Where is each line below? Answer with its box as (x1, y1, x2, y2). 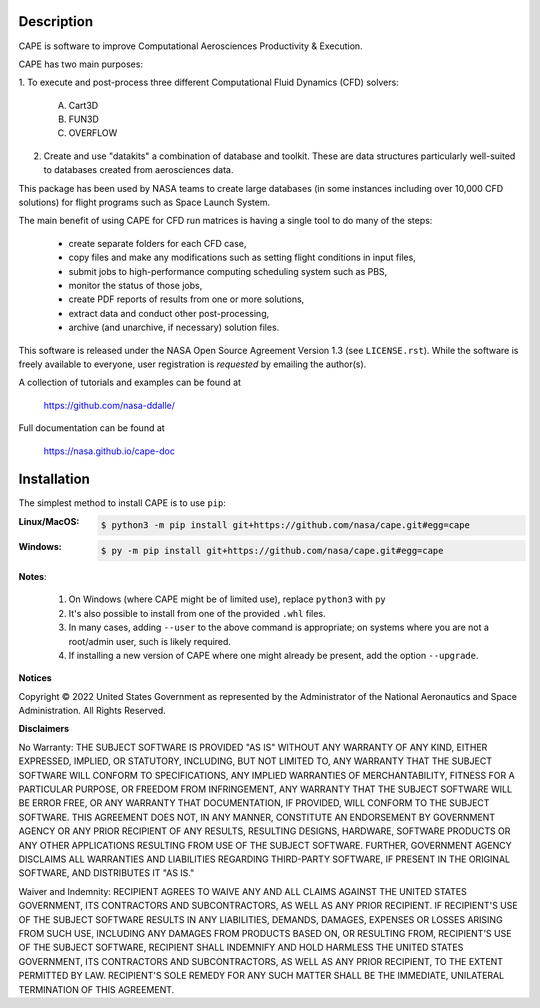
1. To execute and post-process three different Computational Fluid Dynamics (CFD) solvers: (18, 76, 399, 89)
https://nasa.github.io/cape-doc (43, 445, 175, 457)
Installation (18, 471, 90, 488)
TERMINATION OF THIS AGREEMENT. (18, 983, 175, 995)
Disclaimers (18, 723, 70, 735)
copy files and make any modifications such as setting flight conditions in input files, (68, 251, 417, 264)
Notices (18, 672, 52, 684)
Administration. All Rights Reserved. (18, 705, 167, 717)
